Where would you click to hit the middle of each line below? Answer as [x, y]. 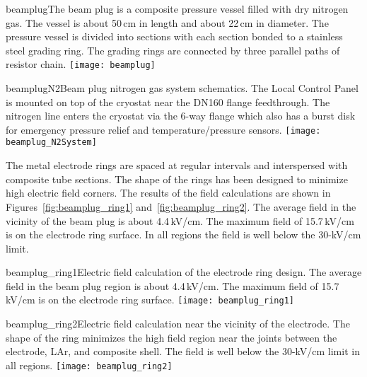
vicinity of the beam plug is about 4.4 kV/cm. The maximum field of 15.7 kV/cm [180, 220]
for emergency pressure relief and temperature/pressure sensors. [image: [163, 129]
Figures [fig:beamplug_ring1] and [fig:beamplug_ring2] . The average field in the [181, 206]
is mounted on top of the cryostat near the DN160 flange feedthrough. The [168, 101]
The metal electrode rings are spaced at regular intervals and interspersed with [177, 165]
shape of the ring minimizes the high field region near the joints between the [171, 337]
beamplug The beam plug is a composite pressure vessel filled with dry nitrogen [177, 8]
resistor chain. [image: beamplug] [81, 64]
